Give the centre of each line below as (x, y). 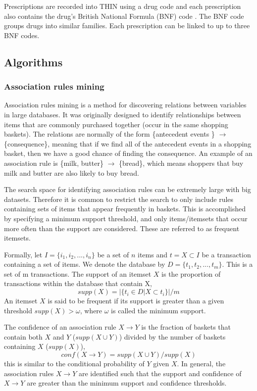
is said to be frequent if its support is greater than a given (136, 301)
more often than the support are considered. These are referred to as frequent (122, 228)
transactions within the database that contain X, (78, 283)
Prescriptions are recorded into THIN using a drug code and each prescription (123, 6)
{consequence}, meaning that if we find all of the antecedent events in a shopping (128, 143)
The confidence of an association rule (60, 327)
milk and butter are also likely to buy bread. (72, 172)
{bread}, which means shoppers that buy (181, 163)
